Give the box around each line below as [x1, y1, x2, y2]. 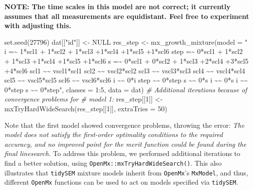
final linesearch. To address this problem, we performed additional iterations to [4, 148, 240, 158]
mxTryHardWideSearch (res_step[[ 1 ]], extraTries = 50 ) [4, 103, 167, 113]
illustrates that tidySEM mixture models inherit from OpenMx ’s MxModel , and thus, [4, 167, 248, 177]
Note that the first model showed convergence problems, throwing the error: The [4, 120, 245, 130]
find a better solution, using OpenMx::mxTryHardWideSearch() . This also [4, 157, 222, 168]
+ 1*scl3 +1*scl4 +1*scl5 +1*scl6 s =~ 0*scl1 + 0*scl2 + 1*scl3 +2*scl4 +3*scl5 [4, 55, 249, 66]
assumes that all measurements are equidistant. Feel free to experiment [4, 11, 249, 21]
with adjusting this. [4, 20, 72, 31]
